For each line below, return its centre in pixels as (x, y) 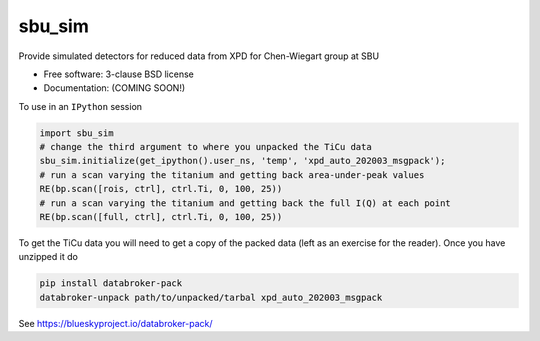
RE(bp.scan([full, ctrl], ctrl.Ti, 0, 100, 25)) (161, 217)
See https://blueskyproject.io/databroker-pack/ (116, 323)
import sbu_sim (76, 133)
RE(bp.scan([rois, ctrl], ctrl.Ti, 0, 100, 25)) (161, 189)
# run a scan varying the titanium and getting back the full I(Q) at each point (245, 203)
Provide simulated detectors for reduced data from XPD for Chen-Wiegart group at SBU (199, 56)
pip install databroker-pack (111, 283)
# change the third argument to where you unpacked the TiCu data (205, 147)
